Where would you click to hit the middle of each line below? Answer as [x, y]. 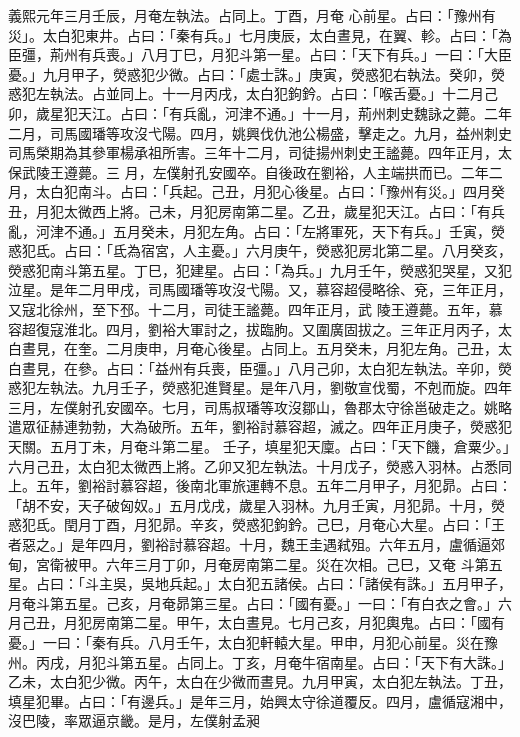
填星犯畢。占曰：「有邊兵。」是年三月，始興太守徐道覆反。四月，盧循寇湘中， [260, 700]
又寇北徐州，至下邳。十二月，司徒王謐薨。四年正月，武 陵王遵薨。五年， [248, 308]
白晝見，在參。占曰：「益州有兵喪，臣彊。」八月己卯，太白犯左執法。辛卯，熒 [260, 367]
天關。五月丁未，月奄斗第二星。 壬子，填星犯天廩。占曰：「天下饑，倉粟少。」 [259, 446]
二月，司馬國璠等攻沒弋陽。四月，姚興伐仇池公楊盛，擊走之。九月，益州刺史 [260, 132]
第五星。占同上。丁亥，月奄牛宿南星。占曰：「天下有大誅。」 [315, 661]
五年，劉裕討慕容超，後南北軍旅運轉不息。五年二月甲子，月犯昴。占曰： [273, 485]
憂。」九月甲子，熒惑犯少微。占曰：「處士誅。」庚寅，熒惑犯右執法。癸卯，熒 [256, 73]
